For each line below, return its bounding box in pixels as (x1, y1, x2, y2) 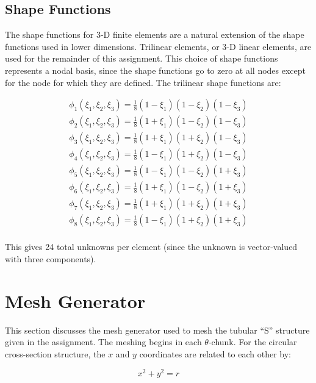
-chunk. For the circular (208, 335, 297, 348)
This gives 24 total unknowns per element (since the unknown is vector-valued (5, 240, 298, 253)
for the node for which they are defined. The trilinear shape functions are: (5, 76, 281, 88)
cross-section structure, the (5, 347, 106, 360)
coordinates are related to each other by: (139, 347, 291, 360)
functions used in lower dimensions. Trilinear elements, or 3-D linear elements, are (5, 40, 312, 52)
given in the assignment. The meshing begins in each (5, 335, 202, 348)
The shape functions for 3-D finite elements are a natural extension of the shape (5, 28, 304, 41)
